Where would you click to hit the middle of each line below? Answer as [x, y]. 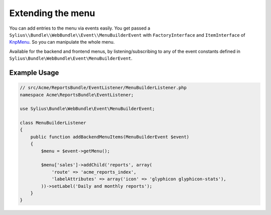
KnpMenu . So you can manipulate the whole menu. [62, 42]
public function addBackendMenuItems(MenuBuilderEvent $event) [110, 137]
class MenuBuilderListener [53, 123]
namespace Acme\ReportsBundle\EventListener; [77, 95]
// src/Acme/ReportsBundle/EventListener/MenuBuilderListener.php [103, 88]
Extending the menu [52, 13]
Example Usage [34, 73]
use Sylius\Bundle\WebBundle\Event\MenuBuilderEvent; [87, 109]
